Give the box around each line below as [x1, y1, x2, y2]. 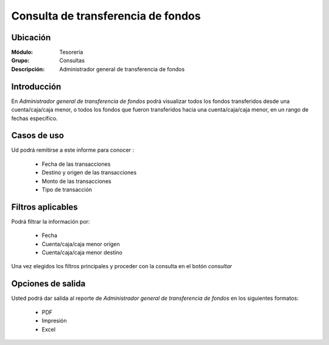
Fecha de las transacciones [41, 160, 111, 168]
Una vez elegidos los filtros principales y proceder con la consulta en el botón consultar [11, 263, 233, 270]
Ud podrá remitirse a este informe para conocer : [11, 146, 134, 154]
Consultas [59, 57, 85, 64]
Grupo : [11, 57, 30, 64]
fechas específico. [11, 115, 58, 122]
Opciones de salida [11, 279, 86, 289]
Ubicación [11, 32, 51, 43]
